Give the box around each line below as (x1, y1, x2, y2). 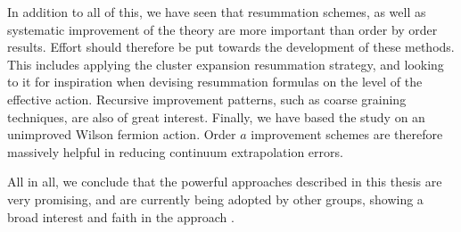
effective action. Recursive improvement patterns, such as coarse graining (7, 89, 407, 108)
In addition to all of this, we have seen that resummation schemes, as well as (7, 3, 426, 21)
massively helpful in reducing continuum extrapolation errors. (7, 142, 343, 161)
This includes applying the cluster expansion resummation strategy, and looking (7, 54, 444, 73)
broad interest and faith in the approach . (7, 207, 235, 226)
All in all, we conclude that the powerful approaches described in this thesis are (7, 172, 442, 191)
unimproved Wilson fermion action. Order (7, 125, 236, 144)
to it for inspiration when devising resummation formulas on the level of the (7, 72, 423, 91)
